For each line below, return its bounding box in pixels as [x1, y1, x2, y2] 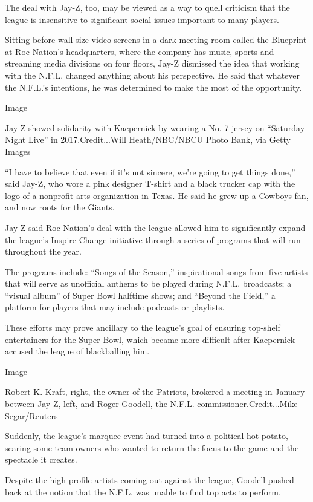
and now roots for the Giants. [5, 201, 115, 214]
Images [5, 145, 31, 157]
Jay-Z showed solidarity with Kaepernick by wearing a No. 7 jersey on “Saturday [5, 121, 305, 134]
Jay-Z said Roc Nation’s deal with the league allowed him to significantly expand [5, 221, 306, 233]
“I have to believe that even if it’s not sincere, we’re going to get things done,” [5, 165, 295, 178]
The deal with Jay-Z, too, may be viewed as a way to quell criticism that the [5, 1, 290, 13]
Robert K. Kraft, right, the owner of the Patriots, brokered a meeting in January [5, 385, 305, 398]
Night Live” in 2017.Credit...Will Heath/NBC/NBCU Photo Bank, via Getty [5, 133, 291, 146]
